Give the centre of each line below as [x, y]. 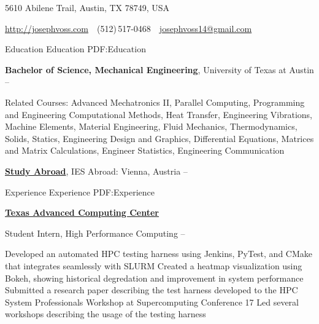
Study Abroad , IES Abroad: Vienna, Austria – [96, 171]
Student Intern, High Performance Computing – [95, 233]
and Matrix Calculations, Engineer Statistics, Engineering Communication [145, 150]
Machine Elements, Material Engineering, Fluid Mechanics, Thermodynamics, [151, 126]
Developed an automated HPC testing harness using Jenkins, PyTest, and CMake [159, 254]
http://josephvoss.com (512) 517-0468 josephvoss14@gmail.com [129, 28]
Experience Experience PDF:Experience [80, 192]
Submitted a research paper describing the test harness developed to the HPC [152, 290]
